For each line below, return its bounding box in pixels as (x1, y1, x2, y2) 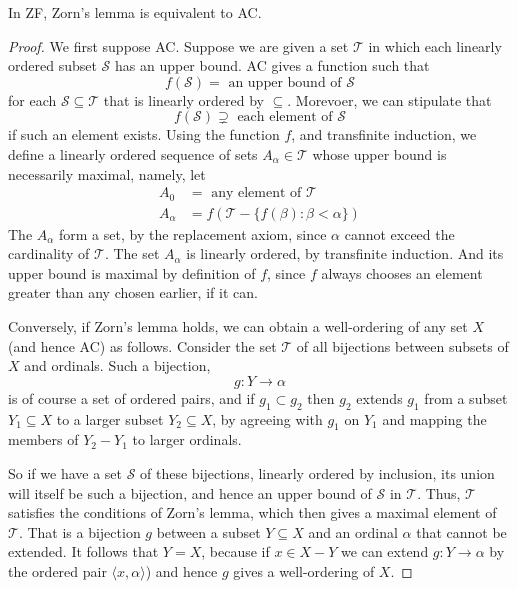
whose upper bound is (312, 143, 447, 164)
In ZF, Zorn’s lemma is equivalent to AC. (8, 2, 262, 22)
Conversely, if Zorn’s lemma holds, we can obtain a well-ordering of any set (8, 316, 468, 337)
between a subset (156, 521, 261, 542)
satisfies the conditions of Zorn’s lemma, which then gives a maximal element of (8, 502, 497, 523)
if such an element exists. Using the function (8, 124, 280, 145)
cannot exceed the (344, 223, 455, 244)
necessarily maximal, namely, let (8, 163, 206, 184)
